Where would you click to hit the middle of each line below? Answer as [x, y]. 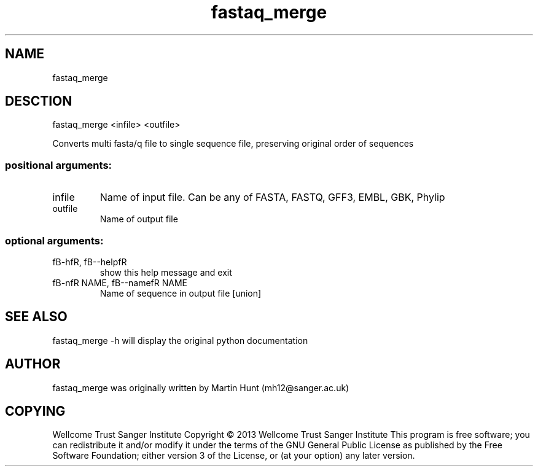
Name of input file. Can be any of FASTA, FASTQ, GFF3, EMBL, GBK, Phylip [272, 197]
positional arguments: [59, 165]
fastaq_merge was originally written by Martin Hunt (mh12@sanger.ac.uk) [201, 387]
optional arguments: [54, 240]
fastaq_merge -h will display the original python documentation [180, 340]
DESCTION [39, 101]
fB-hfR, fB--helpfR [90, 262]
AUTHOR [33, 364]
